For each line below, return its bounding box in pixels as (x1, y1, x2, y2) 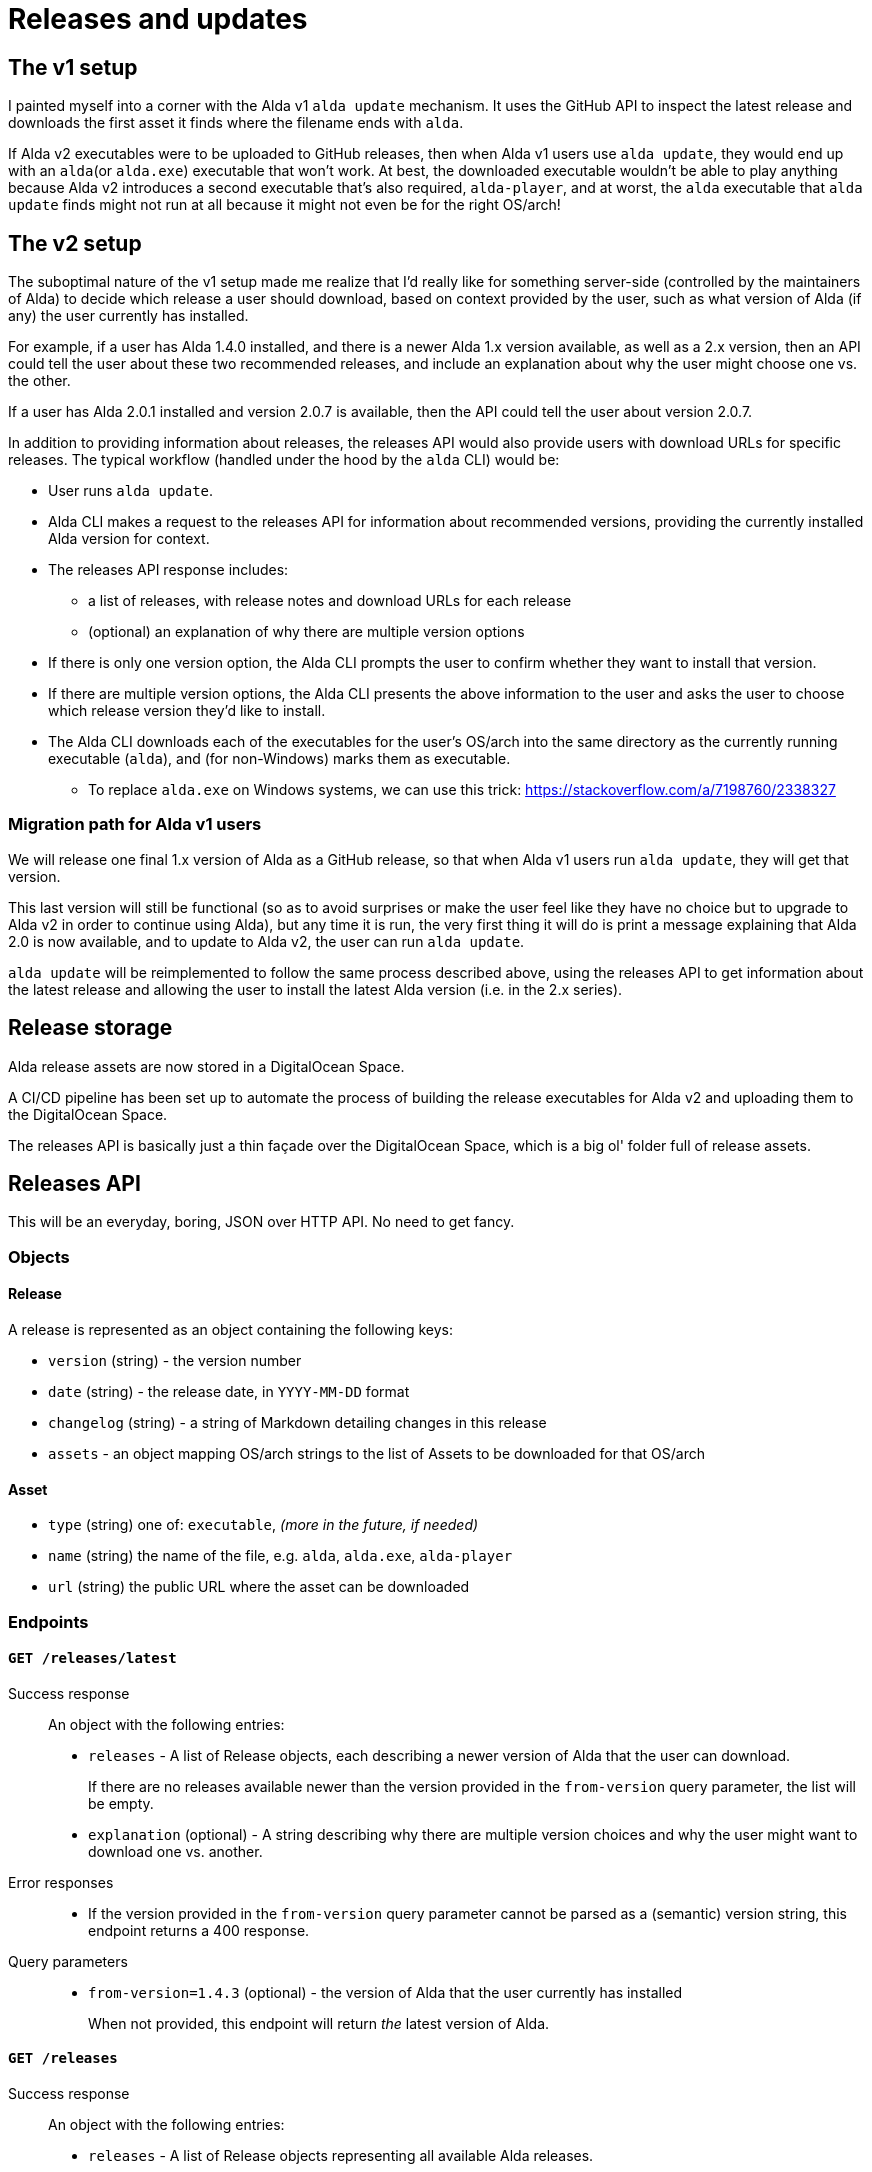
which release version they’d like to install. (48, 702, 326, 720)
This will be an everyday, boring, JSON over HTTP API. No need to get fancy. (8, 1213, 515, 1231)
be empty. (88, 1794, 154, 1812)
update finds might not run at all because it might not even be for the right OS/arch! (8, 196, 561, 214)
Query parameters (8, 1952, 128, 1970)
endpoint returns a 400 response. (88, 1921, 310, 1939)
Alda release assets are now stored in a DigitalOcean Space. (8, 1057, 405, 1075)
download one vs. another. (88, 1842, 263, 1860)
